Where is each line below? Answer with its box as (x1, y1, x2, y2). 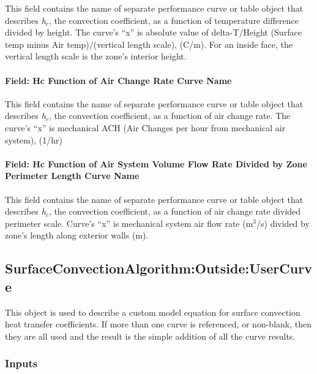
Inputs (5, 356, 38, 371)
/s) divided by (256, 216, 310, 229)
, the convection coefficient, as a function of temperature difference (48, 13, 299, 26)
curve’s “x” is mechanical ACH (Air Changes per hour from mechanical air (5, 121, 286, 134)
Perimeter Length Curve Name (5, 169, 140, 182)
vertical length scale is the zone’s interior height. (5, 50, 187, 63)
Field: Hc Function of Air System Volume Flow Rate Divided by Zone (5, 157, 307, 170)
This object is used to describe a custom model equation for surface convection (5, 305, 300, 318)
